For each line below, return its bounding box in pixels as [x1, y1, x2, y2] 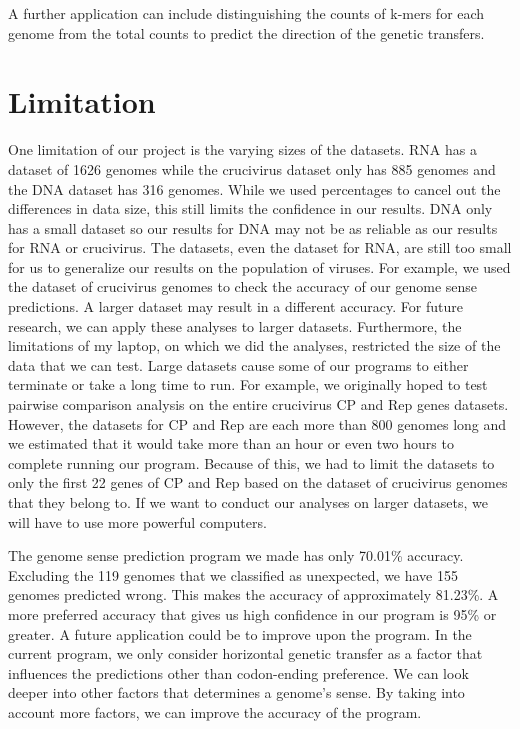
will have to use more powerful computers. [8, 511, 267, 532]
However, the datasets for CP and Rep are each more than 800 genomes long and [8, 413, 507, 434]
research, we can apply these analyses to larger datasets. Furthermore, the [8, 315, 462, 336]
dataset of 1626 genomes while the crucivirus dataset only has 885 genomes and [8, 158, 496, 179]
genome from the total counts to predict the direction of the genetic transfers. [8, 22, 485, 43]
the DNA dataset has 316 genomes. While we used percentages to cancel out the [8, 178, 501, 199]
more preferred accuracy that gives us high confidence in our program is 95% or [8, 603, 497, 624]
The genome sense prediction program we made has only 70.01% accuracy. [8, 545, 464, 566]
